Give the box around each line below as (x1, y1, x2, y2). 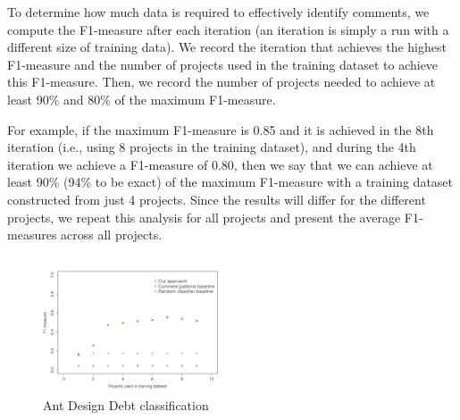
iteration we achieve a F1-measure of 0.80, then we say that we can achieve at (7, 155, 433, 173)
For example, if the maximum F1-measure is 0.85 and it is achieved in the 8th (7, 120, 434, 139)
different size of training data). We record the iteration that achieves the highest (7, 38, 447, 56)
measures (7, 225, 57, 244)
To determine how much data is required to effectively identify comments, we (7, 3, 430, 21)
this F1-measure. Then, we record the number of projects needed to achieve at (7, 72, 436, 91)
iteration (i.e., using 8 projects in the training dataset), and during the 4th (7, 138, 416, 156)
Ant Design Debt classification (43, 395, 209, 414)
